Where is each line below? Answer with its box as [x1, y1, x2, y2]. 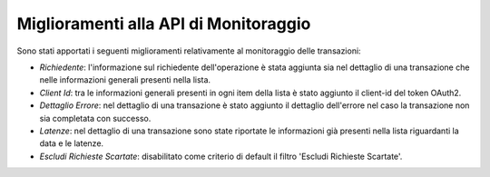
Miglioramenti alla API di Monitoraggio [16, 14, 311, 34]
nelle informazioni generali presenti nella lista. [39, 74, 211, 85]
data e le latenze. [39, 138, 104, 149]
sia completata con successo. [39, 113, 152, 123]
